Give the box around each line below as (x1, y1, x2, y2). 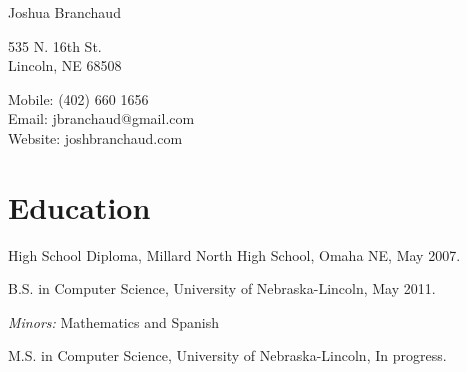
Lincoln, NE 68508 (8, 55, 122, 76)
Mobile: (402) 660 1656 (8, 88, 149, 109)
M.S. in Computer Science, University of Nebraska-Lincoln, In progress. (8, 345, 447, 366)
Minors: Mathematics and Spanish (8, 311, 219, 332)
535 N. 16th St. (8, 35, 102, 56)
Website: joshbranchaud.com (8, 127, 183, 148)
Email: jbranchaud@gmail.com (8, 108, 195, 129)
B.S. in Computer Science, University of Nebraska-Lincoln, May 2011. (8, 278, 436, 299)
